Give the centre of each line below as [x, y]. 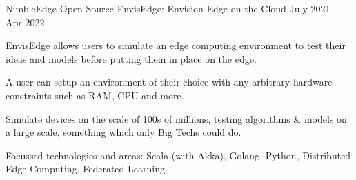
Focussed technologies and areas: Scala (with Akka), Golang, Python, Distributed [178, 155]
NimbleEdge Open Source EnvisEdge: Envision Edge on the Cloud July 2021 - [171, 8]
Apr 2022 [25, 22]
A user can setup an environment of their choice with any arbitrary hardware [169, 82]
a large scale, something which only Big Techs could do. [123, 132]
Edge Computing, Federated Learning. [87, 169]
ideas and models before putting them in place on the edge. [131, 58]
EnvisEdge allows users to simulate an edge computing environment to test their [176, 45]
